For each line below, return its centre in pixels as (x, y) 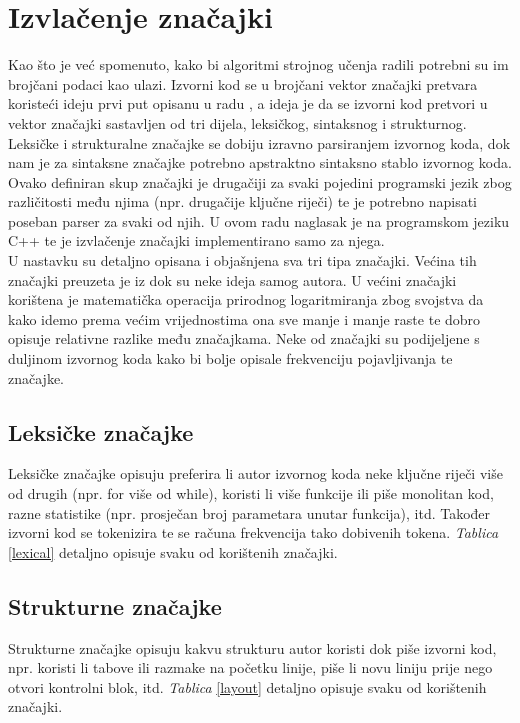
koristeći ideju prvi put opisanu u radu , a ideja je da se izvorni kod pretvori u (248, 103)
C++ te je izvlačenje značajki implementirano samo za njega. (196, 240)
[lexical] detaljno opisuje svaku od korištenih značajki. (173, 551)
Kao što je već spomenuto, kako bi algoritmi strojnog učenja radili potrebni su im (258, 64)
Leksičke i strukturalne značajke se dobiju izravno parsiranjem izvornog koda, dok (259, 142)
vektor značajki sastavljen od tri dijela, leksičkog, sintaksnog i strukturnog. (237, 122)
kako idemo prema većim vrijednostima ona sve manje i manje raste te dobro (244, 318)
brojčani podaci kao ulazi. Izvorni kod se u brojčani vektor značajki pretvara (243, 83)
